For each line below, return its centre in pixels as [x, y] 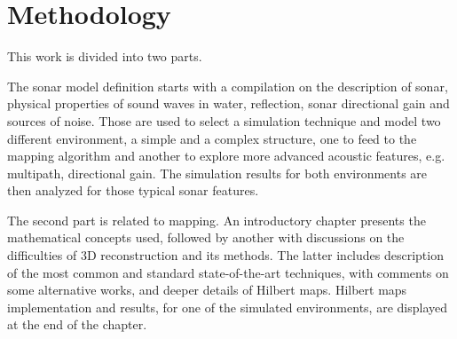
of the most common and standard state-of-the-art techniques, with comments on [228, 272]
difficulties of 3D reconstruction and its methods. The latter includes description [225, 255]
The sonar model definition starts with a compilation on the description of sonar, [228, 86]
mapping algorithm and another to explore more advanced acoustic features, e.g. [226, 156]
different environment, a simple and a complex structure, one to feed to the [212, 138]
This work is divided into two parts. [105, 56]
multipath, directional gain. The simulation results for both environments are [217, 173]
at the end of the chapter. [77, 324]
